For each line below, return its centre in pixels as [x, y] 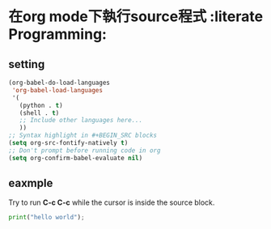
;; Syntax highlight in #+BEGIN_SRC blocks [83, 136]
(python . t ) [41, 105]
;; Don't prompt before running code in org [85, 151]
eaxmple [31, 183]
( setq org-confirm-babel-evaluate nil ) [76, 158]
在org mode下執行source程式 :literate [136, 17]
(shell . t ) [39, 113]
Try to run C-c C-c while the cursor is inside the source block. [112, 202]
